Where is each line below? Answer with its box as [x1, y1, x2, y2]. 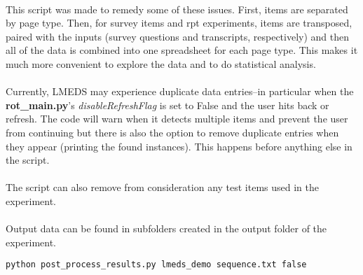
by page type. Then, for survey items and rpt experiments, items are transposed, [6, 15, 352, 30]
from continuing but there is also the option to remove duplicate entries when [6, 125, 339, 139]
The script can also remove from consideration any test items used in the [6, 180, 320, 195]
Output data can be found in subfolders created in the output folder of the [6, 221, 327, 236]
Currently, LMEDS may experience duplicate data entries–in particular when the [6, 84, 354, 99]
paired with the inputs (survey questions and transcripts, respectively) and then [6, 29, 349, 43]
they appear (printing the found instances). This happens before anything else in [6, 139, 352, 153]
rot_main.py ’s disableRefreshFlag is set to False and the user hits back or [6, 97, 329, 112]
